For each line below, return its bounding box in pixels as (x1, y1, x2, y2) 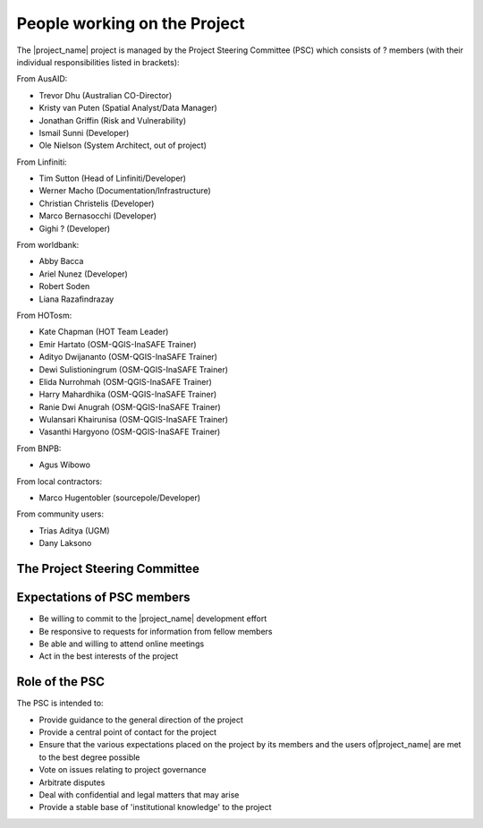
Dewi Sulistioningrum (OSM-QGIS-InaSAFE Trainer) (38, 363, 228, 375)
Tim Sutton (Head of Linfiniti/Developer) (38, 173, 187, 184)
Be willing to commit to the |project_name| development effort (38, 613, 267, 624)
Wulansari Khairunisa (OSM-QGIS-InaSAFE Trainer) (38, 414, 228, 425)
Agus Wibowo (38, 459, 91, 470)
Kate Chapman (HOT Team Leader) (38, 327, 169, 337)
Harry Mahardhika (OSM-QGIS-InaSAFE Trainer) (38, 389, 217, 400)
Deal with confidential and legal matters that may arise (38, 789, 240, 800)
